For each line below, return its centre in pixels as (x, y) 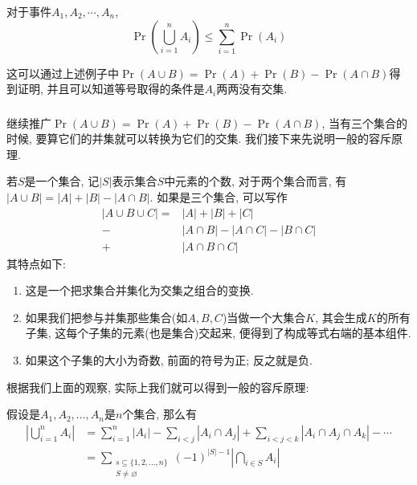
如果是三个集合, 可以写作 (222, 197)
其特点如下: (36, 263)
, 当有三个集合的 (365, 122)
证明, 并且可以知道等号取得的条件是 (111, 89)
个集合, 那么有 (159, 414)
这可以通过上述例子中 (63, 73)
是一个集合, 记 (62, 181)
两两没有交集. (252, 89)
